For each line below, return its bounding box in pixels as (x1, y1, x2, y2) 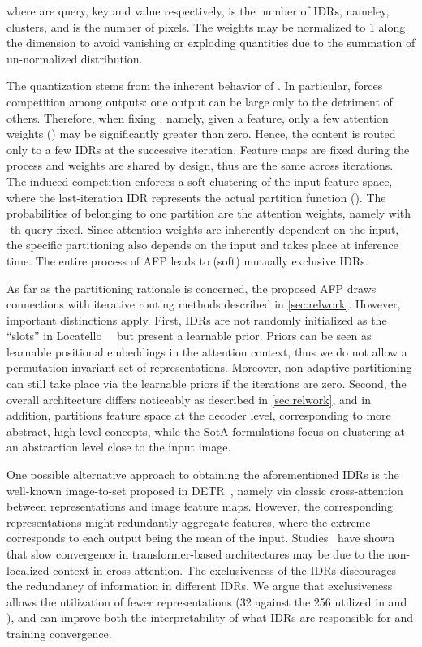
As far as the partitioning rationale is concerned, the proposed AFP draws (6, 279, 377, 296)
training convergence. (6, 624, 112, 641)
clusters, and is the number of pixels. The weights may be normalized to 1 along (6, 18, 406, 35)
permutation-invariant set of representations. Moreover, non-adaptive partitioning (6, 359, 412, 376)
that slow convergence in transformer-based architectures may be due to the (6, 546, 385, 562)
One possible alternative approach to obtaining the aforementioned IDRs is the (6, 466, 399, 483)
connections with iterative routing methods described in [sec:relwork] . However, (6, 295, 401, 313)
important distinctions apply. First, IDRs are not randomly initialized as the (6, 311, 387, 328)
